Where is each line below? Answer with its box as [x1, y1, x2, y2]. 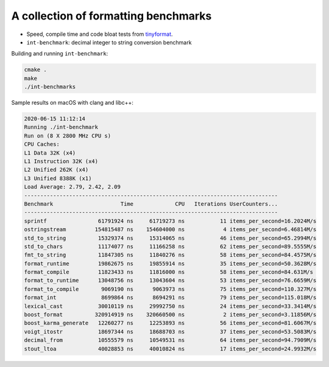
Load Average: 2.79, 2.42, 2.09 [24, 183, 121, 190]
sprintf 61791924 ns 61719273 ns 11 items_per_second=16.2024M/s [24, 217, 317, 225]
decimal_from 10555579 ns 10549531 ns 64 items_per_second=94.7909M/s [24, 337, 317, 344]
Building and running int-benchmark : [11, 50, 108, 57]
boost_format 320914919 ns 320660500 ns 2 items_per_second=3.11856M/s [24, 311, 317, 318]
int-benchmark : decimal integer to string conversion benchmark [26, 38, 192, 46]
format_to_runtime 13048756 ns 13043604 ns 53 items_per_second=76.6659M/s [24, 277, 317, 284]
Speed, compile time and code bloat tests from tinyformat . [26, 30, 173, 38]
